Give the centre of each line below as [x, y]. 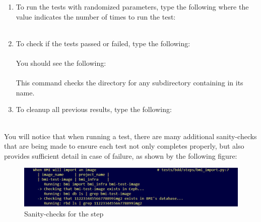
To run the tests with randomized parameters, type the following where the [132, 7]
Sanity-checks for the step [64, 213]
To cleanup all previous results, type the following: [94, 109]
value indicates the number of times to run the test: [96, 16]
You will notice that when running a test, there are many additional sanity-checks [130, 136]
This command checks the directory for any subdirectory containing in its [129, 83]
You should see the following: [61, 63]
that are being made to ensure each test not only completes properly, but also [124, 146]
